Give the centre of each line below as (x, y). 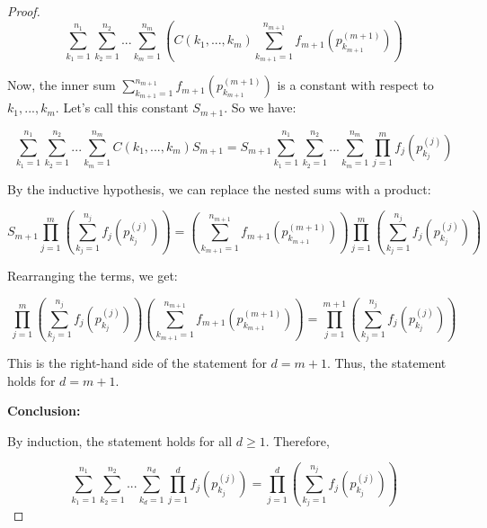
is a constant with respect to (355, 85)
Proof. (24, 11)
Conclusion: (44, 411)
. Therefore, (297, 440)
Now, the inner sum (62, 85)
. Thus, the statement (386, 362)
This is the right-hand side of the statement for (137, 362)
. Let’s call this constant (122, 107)
